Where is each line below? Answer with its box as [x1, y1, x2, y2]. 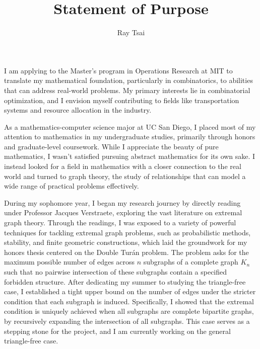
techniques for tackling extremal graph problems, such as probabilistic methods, [4, 227, 251, 237]
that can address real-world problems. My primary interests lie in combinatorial [4, 84, 250, 95]
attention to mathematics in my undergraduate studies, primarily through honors [4, 131, 255, 142]
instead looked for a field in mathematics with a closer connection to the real [4, 161, 241, 171]
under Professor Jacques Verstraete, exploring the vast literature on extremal [4, 207, 242, 218]
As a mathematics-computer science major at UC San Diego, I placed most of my [4, 121, 256, 132]
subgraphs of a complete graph [143, 256, 238, 267]
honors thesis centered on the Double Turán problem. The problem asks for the [4, 246, 249, 257]
